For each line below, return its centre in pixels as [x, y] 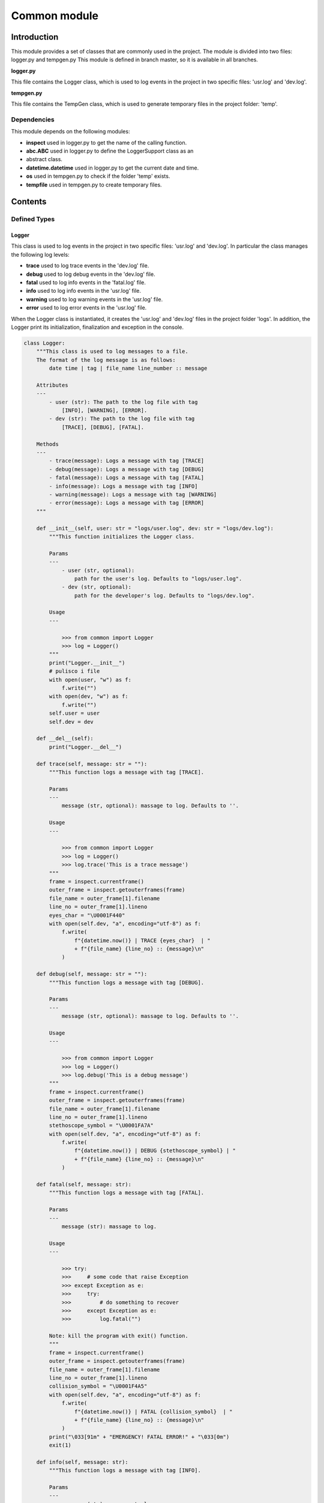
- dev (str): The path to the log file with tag [122, 419]
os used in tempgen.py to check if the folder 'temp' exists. [98, 176]
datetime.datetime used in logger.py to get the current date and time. [112, 168]
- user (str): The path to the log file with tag [123, 402]
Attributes [52, 385]
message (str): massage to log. [109, 1226]
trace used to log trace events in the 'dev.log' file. [88, 266]
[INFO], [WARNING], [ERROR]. [104, 411]
